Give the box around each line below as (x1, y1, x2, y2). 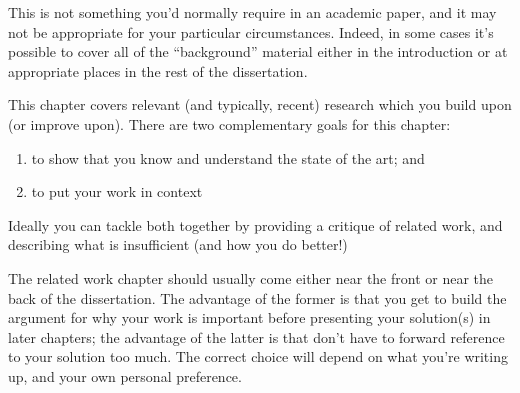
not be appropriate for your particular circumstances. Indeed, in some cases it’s (8, 21, 494, 42)
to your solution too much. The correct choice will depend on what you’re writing (8, 346, 508, 367)
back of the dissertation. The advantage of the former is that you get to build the (8, 287, 507, 308)
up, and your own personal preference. (8, 365, 242, 386)
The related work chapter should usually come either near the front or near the (8, 267, 494, 288)
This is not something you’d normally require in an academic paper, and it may (8, 2, 497, 22)
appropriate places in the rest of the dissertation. (8, 60, 308, 81)
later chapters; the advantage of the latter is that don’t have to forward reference (8, 326, 505, 347)
